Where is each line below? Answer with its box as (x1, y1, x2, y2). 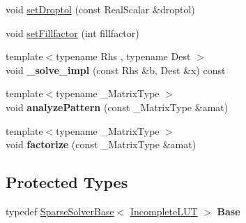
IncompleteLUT (130, 203, 198, 218)
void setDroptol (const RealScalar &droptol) (6, 2, 195, 16)
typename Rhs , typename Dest (56, 49, 191, 64)
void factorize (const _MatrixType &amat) (6, 137, 197, 152)
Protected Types (6, 171, 128, 193)
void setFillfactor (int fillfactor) (6, 25, 139, 40)
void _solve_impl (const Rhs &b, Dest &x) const (6, 62, 226, 77)
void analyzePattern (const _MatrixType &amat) (6, 99, 229, 114)
